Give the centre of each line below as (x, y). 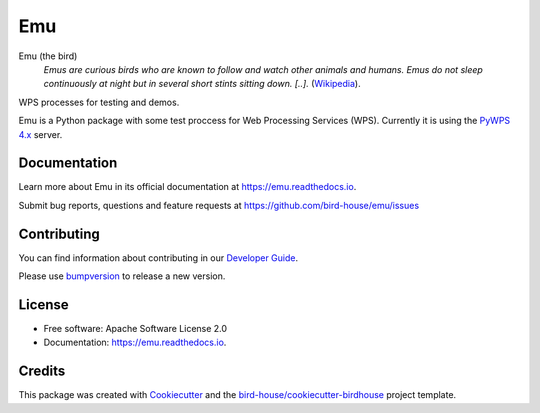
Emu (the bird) (48, 56)
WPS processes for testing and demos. (99, 102)
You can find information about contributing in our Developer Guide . (158, 257)
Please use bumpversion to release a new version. (122, 276)
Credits (42, 371)
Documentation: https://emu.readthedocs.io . (135, 342)
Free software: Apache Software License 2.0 (135, 328)
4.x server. (40, 134)
